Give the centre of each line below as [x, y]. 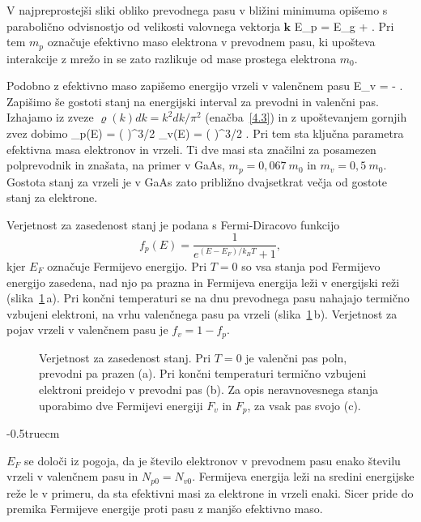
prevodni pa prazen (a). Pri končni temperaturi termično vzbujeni [203, 373]
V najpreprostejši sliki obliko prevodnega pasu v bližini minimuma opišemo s [197, 10]
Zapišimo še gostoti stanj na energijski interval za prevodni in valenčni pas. [193, 101]
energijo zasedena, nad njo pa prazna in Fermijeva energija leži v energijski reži [203, 282]
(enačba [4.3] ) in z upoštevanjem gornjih [306, 117]
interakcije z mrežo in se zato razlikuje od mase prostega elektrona [172, 58]
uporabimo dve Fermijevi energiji [121, 405]
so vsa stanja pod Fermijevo [311, 265]
